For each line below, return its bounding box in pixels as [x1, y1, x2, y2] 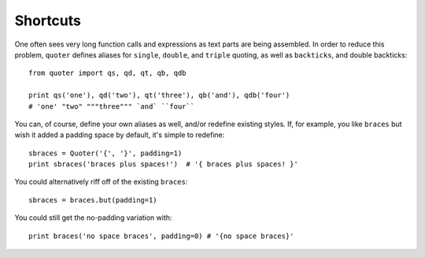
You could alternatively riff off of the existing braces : [14, 177, 188, 187]
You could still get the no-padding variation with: [14, 213, 172, 222]
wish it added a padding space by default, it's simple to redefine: [14, 130, 225, 140]
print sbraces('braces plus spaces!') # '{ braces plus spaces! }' [28, 160, 298, 169]
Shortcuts [14, 12, 82, 29]
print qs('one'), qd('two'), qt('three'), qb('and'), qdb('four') [28, 91, 290, 100]
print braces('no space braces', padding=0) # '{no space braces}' [28, 231, 294, 240]
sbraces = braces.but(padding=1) [28, 196, 157, 204]
